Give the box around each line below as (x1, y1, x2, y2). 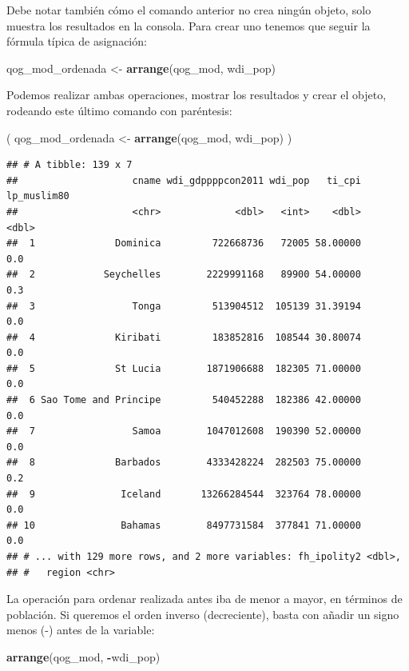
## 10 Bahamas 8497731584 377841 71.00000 (6, 519, 361, 531)
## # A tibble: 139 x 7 (6, 159, 133, 171)
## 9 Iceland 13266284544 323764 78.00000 (6, 488, 361, 500)
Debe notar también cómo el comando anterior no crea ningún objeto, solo (6, 2, 371, 18)
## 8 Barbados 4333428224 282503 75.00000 (6, 457, 361, 469)
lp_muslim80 (6, 190, 69, 202)
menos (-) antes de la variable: (6, 621, 155, 638)
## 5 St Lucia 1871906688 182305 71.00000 (6, 362, 361, 374)
